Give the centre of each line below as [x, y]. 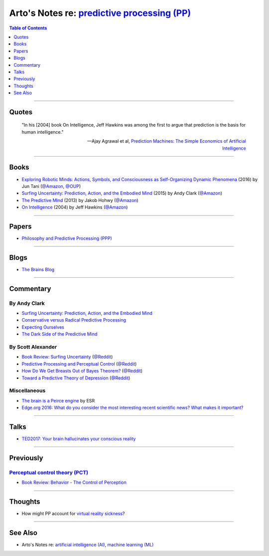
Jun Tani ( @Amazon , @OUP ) [51, 186]
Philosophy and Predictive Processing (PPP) [67, 238]
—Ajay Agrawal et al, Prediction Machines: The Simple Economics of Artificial [167, 141]
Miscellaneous [27, 390]
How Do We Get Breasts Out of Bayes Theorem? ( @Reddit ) [82, 371]
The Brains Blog [38, 269]
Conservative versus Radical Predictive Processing [74, 320]
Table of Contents [28, 28]
